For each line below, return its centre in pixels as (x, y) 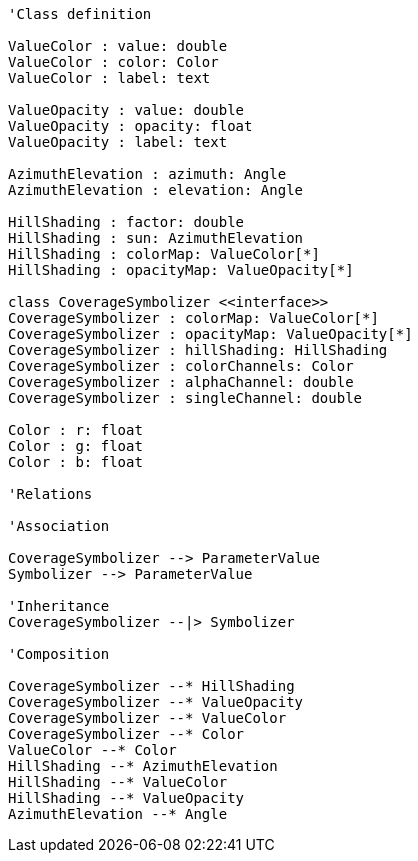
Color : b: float (75, 462)
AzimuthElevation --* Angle (118, 814)
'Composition (59, 654)
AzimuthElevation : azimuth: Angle (147, 174)
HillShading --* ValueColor (118, 782)
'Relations (50, 494)
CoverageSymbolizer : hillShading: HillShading (198, 350)
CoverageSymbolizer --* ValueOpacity (156, 702)
